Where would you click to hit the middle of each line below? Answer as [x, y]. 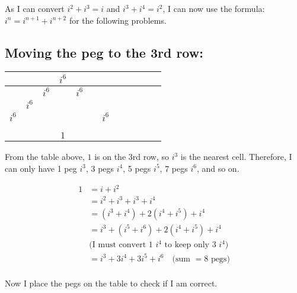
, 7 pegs [174, 168]
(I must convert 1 [121, 245]
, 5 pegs [137, 168]
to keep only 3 [190, 245]
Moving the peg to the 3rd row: [104, 52]
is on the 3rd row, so [132, 157]
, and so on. [218, 168]
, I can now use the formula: [214, 8]
